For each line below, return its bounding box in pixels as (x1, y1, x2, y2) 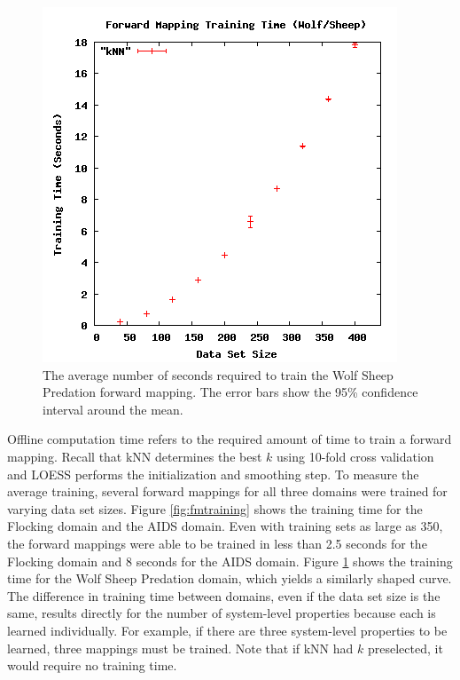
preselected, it (367, 638, 443, 657)
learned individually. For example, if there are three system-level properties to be (7, 621, 448, 639)
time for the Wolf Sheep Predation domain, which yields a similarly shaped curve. (7, 569, 452, 588)
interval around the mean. (43, 399, 183, 418)
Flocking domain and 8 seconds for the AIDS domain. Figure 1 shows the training (7, 551, 453, 570)
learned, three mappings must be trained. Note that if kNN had (7, 638, 354, 657)
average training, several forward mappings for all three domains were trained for (7, 482, 448, 501)
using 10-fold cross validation (277, 447, 434, 465)
